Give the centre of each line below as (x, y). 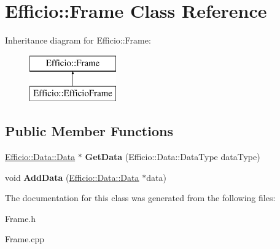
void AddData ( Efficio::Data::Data (72, 177)
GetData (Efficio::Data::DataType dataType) (173, 157)
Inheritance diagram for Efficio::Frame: (78, 40)
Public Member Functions (89, 131)
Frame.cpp (25, 239)
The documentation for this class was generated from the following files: (140, 198)
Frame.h (21, 218)
